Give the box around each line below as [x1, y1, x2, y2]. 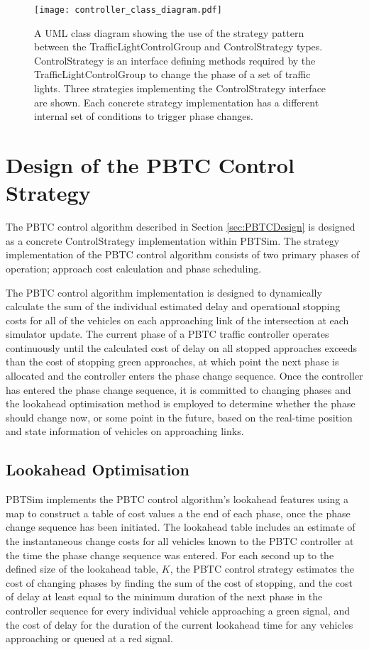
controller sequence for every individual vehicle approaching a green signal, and [6, 602, 350, 617]
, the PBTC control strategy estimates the [170, 561, 354, 576]
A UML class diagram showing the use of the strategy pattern [34, 25, 304, 40]
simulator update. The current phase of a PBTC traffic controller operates [6, 326, 329, 341]
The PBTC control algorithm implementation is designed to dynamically [6, 285, 322, 299]
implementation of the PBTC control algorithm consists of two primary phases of [6, 247, 360, 262]
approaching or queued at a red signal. [6, 631, 173, 646]
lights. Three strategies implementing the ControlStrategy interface [34, 81, 326, 96]
